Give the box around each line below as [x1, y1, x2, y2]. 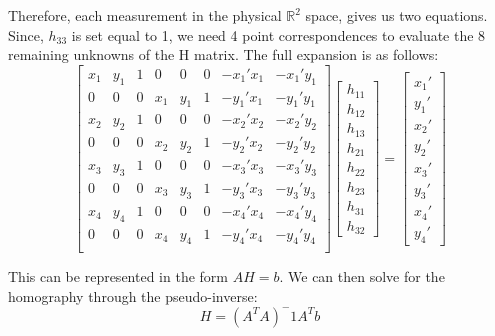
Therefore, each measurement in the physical [8, 5, 282, 25]
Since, [8, 24, 44, 45]
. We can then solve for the [279, 266, 445, 287]
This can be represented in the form [8, 266, 228, 287]
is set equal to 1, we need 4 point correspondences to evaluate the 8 [71, 24, 486, 45]
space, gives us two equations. [305, 5, 488, 25]
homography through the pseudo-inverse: [8, 286, 258, 307]
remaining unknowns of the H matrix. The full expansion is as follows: [8, 44, 439, 65]
